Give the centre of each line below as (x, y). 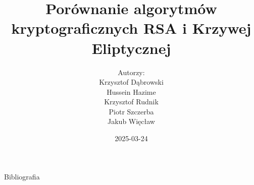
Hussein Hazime (131, 91)
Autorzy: (131, 72)
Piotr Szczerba (131, 111)
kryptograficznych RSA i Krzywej (131, 28)
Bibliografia (22, 176)
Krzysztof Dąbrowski (131, 82)
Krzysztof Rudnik (131, 102)
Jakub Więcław (131, 121)
